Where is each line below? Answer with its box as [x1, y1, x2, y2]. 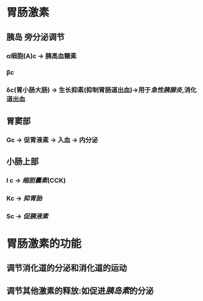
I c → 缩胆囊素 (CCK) [6, 176, 66, 184]
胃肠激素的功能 [6, 237, 82, 250]
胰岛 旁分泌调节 [6, 32, 65, 42]
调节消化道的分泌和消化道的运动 [6, 263, 127, 274]
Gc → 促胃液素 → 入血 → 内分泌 [6, 136, 98, 144]
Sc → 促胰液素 [6, 212, 49, 220]
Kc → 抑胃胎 [6, 194, 43, 202]
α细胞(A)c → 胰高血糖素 [6, 51, 77, 60]
